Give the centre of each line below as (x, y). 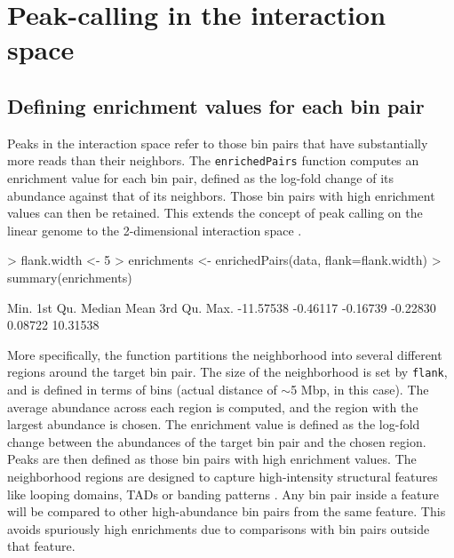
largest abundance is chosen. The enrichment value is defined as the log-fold (214, 424)
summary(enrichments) (70, 277)
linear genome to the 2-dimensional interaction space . (155, 230)
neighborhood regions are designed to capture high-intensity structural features (223, 476)
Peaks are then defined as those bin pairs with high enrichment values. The (212, 459)
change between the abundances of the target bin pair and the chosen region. (217, 441)
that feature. (41, 546)
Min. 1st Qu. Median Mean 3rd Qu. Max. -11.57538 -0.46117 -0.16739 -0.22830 (222, 307)
